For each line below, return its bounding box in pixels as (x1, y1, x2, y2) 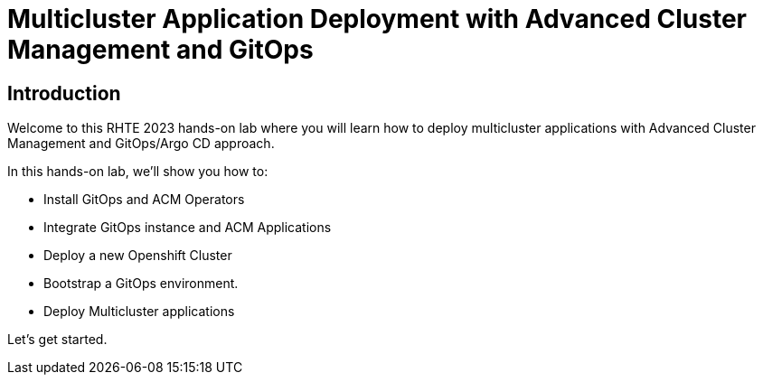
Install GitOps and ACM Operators (43, 191, 245, 208)
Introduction (7, 81, 121, 105)
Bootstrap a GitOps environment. (43, 275, 239, 292)
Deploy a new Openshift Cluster (43, 247, 232, 264)
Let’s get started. (7, 331, 108, 348)
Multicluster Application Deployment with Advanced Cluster (7, 4, 747, 34)
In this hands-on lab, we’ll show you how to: (7, 163, 268, 180)
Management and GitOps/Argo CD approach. (7, 135, 275, 152)
